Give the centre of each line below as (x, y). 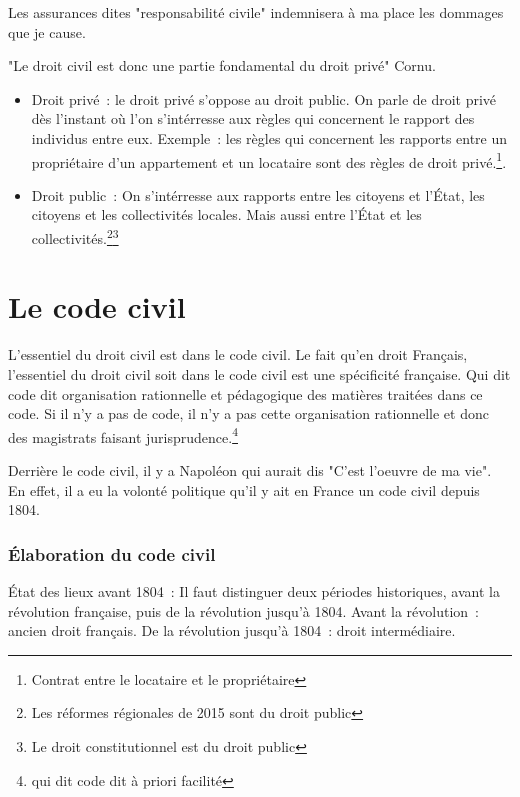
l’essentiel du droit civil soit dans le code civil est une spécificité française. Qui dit (259, 373)
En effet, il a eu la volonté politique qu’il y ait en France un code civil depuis (244, 489)
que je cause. (47, 31)
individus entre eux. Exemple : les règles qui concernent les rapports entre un (269, 137)
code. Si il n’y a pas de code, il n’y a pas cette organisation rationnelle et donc (248, 413)
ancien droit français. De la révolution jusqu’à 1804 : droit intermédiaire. (232, 630)
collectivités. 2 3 (75, 236)
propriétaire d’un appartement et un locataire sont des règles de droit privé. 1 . (269, 160)
